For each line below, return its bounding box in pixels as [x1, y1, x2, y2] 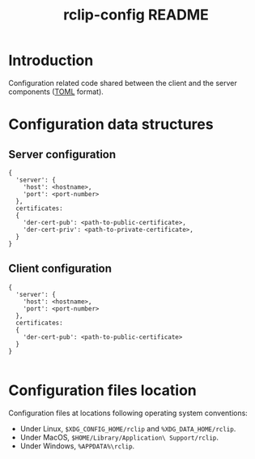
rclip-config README [63, 6, 209, 24]
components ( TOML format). [8, 87, 104, 97]
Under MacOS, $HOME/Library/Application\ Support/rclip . [19, 432, 219, 442]
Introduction [8, 51, 94, 70]
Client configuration [8, 262, 112, 276]
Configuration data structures [8, 115, 214, 134]
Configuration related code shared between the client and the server [8, 78, 237, 88]
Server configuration [8, 148, 117, 161]
